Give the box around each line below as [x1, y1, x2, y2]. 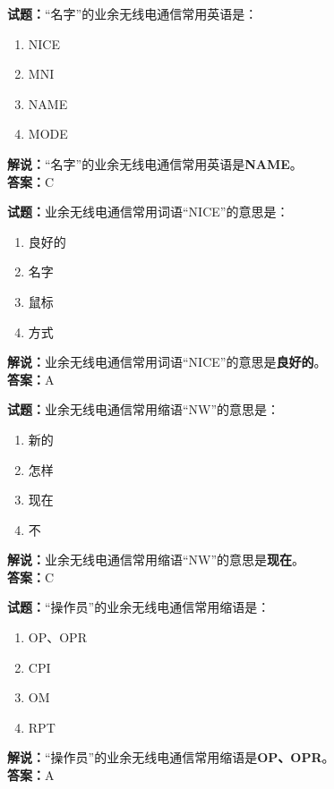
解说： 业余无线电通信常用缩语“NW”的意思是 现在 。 [7, 550, 305, 569]
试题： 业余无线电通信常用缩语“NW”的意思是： [7, 400, 280, 419]
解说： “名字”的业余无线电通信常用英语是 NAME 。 [7, 154, 303, 173]
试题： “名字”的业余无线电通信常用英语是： [7, 4, 258, 22]
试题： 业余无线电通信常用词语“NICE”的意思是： [7, 202, 289, 221]
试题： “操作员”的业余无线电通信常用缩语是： [7, 598, 270, 616]
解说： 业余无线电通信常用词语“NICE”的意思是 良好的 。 [7, 352, 327, 371]
